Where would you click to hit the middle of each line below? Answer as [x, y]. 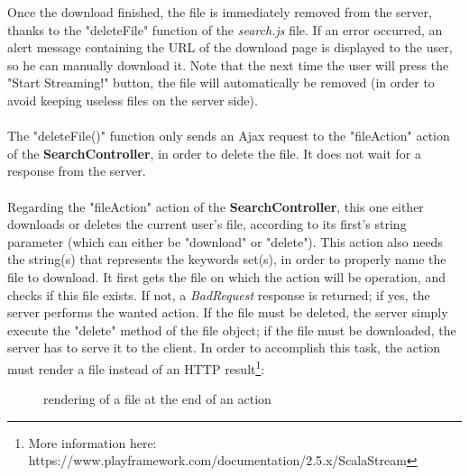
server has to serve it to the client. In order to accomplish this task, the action [224, 348]
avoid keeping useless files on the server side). [133, 100]
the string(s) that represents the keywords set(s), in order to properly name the [227, 259]
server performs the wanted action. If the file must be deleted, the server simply [228, 312]
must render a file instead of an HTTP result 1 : [136, 367]
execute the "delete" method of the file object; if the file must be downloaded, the [232, 330]
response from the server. [77, 171]
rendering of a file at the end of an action [157, 399]
